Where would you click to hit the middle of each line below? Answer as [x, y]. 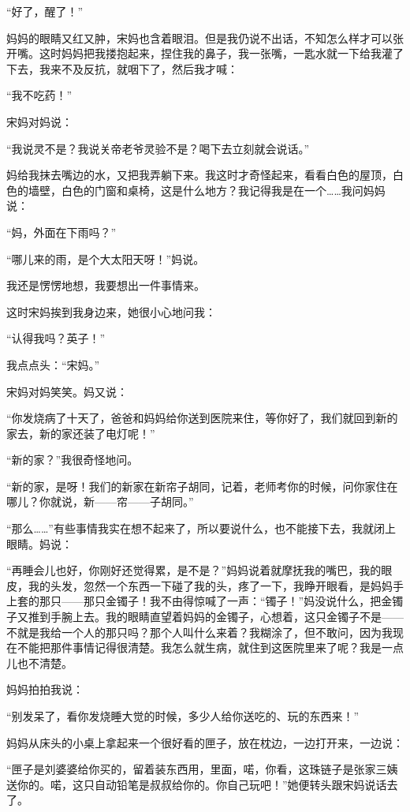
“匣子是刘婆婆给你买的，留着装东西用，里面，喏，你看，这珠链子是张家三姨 [202, 769]
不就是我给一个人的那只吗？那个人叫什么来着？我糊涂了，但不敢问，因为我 [199, 632]
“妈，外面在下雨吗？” [61, 232]
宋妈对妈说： [39, 121]
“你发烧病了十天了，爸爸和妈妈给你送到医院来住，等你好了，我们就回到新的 [202, 418]
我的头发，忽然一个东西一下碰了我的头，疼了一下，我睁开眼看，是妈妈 [210, 585]
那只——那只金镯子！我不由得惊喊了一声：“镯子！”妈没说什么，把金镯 [221, 601]
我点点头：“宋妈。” [53, 364]
